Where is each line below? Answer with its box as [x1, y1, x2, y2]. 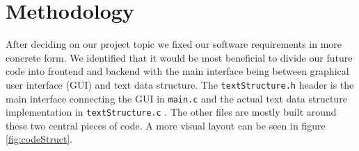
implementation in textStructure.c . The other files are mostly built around [6, 105, 337, 119]
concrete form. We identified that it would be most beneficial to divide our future [6, 50, 353, 64]
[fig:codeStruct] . [6, 132, 73, 146]
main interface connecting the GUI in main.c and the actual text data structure [6, 91, 347, 105]
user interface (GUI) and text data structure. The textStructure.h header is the [6, 77, 354, 91]
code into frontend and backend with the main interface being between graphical [6, 64, 349, 78]
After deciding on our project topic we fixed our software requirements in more [6, 37, 342, 51]
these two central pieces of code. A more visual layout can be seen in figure [6, 118, 326, 132]
